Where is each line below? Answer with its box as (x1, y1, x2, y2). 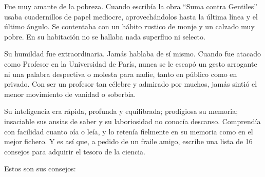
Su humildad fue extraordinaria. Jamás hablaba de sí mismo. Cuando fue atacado (4, 48, 261, 59)
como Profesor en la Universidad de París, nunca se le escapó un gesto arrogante (4, 58, 257, 69)
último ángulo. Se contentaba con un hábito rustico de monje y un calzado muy (4, 21, 255, 32)
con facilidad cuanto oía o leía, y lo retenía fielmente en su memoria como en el (4, 126, 253, 136)
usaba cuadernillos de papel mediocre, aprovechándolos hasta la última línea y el (4, 11, 258, 22)
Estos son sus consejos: (4, 163, 76, 174)
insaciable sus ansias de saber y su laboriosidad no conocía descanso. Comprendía (4, 115, 261, 126)
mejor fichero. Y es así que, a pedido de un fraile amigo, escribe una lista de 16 (4, 136, 253, 147)
